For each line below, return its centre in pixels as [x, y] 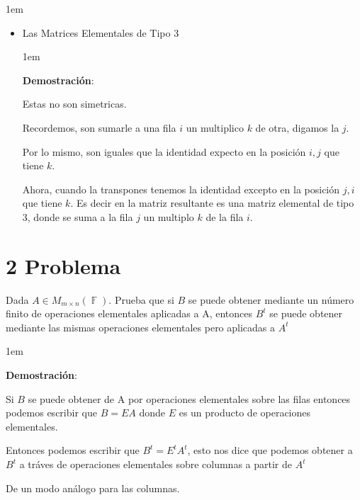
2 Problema [63, 265]
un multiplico [215, 127]
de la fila [225, 216]
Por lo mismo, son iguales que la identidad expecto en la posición [164, 151]
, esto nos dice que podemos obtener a [270, 450]
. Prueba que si [141, 299]
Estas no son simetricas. [74, 104]
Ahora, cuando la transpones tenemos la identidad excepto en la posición [181, 189]
